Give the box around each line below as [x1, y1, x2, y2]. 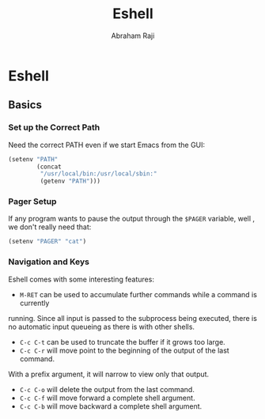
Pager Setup [8, 196, 57, 207]
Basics [8, 98, 42, 111]
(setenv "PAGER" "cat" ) [8, 238, 87, 246]
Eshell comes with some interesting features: [8, 274, 154, 284]
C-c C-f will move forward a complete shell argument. [19, 393, 195, 402]
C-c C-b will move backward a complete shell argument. [19, 401, 203, 411]
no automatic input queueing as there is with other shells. [8, 322, 195, 331]
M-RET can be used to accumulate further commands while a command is [19, 289, 257, 299]
